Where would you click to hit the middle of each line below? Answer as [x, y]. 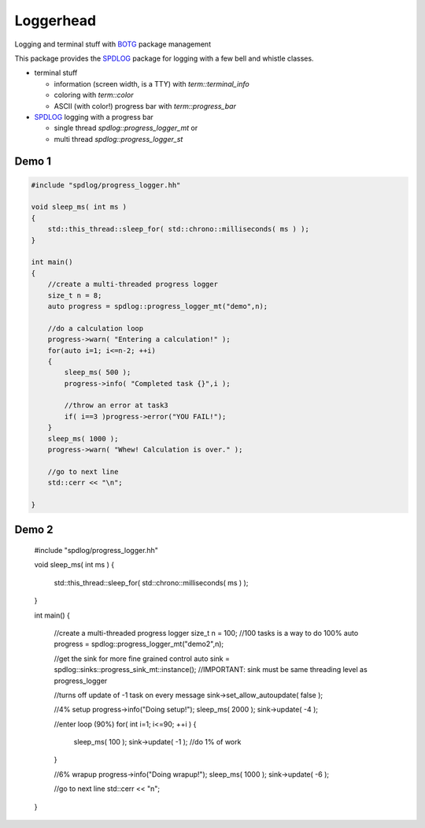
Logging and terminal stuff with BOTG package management [113, 44]
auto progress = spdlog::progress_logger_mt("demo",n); [158, 306]
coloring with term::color [94, 95]
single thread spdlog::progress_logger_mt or [126, 128]
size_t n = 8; [75, 295]
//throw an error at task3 [116, 405]
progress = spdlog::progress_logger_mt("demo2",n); [139, 644]
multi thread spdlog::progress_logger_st [118, 139]
